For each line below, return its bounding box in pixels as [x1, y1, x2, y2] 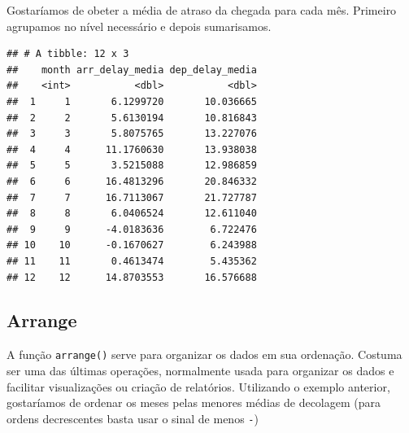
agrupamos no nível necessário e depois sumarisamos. [7, 17, 272, 34]
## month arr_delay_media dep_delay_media [7, 63, 257, 76]
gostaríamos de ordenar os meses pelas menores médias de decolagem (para [7, 394, 381, 411]
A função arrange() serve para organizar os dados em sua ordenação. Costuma [7, 346, 402, 363]
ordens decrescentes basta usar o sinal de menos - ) [7, 409, 259, 426]
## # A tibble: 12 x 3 [7, 48, 129, 60]
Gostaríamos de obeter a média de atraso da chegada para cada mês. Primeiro [7, 2, 397, 18]
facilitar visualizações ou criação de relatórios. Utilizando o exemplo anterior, [7, 378, 390, 395]
